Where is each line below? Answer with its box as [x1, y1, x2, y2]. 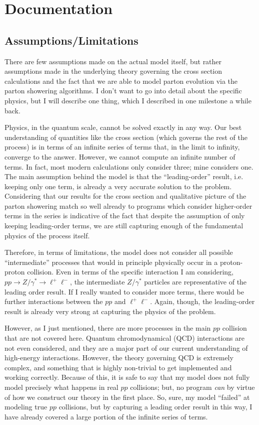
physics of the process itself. [4, 230, 90, 240]
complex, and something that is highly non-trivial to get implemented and [4, 362, 232, 372]
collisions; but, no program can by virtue [130, 381, 255, 392]
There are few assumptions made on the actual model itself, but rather [4, 56, 222, 66]
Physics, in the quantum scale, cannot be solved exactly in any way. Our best [4, 122, 242, 132]
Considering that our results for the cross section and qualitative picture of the [4, 191, 246, 201]
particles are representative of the [144, 276, 247, 287]
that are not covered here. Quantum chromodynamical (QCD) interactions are [4, 333, 245, 343]
